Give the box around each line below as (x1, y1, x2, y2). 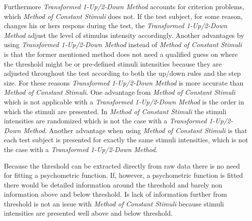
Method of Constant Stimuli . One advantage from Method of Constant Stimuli (4, 87, 235, 97)
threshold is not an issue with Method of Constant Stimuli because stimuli (4, 198, 224, 208)
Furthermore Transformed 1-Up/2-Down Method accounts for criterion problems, (4, 1, 244, 11)
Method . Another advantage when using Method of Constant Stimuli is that (23, 125, 248, 135)
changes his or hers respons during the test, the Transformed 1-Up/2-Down (4, 20, 228, 31)
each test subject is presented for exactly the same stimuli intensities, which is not (4, 135, 249, 145)
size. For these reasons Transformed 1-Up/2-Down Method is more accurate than (4, 77, 244, 87)
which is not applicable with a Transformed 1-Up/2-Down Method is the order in (4, 96, 244, 106)
